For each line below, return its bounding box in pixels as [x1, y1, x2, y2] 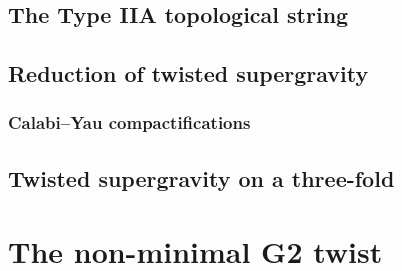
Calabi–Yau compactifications [8, 110, 251, 135]
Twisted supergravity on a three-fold [8, 162, 395, 193]
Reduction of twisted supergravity [8, 58, 369, 89]
